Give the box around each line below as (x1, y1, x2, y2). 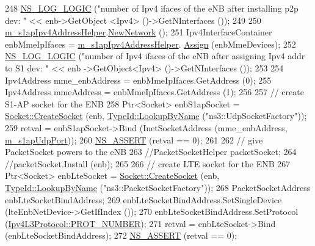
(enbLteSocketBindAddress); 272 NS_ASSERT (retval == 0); (5, 229, 237, 242)
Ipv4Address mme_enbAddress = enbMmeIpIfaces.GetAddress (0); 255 (5, 73, 272, 86)
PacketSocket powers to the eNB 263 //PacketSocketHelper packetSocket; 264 (5, 145, 297, 158)
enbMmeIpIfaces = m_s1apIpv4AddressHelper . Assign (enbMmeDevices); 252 (5, 37, 296, 50)
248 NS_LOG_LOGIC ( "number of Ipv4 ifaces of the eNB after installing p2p (5, 2, 299, 14)
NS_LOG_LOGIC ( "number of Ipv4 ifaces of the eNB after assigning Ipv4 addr (5, 49, 305, 62)
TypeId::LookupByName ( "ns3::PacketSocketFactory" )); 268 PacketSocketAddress (5, 181, 311, 194)
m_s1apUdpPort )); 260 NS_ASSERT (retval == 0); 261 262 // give (5, 133, 263, 146)
